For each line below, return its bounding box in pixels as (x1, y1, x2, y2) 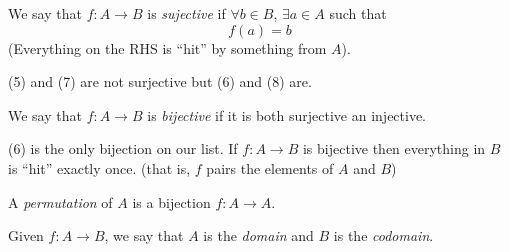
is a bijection (132, 191, 211, 212)
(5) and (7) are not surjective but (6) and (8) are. (8, 71, 312, 92)
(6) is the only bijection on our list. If (8, 138, 238, 159)
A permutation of (8, 191, 113, 212)
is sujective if (147, 3, 226, 23)
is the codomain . (333, 225, 434, 246)
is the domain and (203, 225, 314, 246)
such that (329, 3, 387, 23)
